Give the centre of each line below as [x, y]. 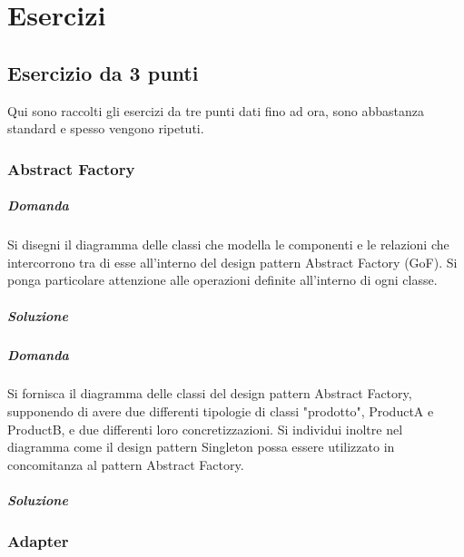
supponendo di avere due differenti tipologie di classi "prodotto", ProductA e [221, 411]
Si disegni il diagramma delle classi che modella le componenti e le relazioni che [228, 244]
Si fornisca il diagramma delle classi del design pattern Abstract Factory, [210, 393]
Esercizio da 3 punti [103, 72]
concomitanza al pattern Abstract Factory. [126, 464]
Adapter [38, 541]
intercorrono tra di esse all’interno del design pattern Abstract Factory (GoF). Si [232, 262]
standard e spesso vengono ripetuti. [106, 128]
